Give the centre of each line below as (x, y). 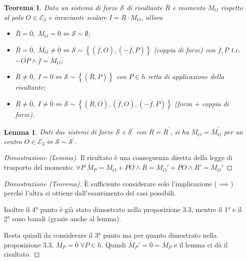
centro (13, 141)
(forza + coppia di (202, 103)
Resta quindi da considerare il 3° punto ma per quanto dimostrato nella (110, 235)
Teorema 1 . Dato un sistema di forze (61, 7)
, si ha (180, 132)
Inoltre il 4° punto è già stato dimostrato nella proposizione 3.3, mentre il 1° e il (123, 209)
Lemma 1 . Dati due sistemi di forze (59, 132)
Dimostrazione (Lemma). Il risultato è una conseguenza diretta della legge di (118, 157)
